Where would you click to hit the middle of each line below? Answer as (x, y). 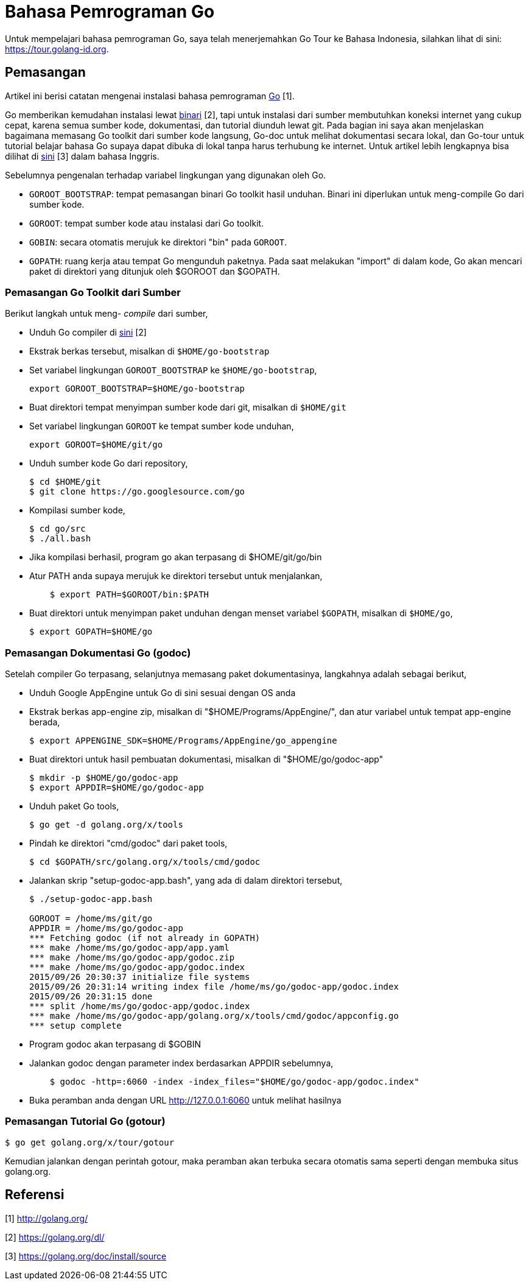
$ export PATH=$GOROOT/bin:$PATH (129, 595)
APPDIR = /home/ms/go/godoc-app (106, 928)
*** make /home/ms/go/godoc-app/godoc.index (137, 967)
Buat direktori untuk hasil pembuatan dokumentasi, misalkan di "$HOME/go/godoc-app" (206, 759)
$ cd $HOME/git (65, 482)
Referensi (35, 1195)
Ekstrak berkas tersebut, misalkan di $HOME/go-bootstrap (149, 351)
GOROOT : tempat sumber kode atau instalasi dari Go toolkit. (147, 223)
